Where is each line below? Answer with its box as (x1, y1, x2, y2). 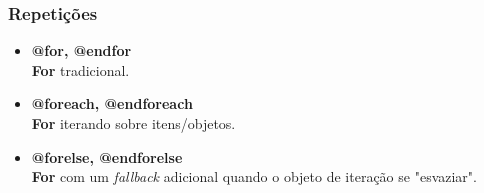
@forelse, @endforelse (31, 146, 183, 167)
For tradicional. (31, 59, 130, 80)
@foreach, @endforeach (31, 93, 193, 114)
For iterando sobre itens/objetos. (31, 113, 236, 133)
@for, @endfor (31, 40, 132, 61)
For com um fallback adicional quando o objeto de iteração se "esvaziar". (31, 166, 477, 187)
